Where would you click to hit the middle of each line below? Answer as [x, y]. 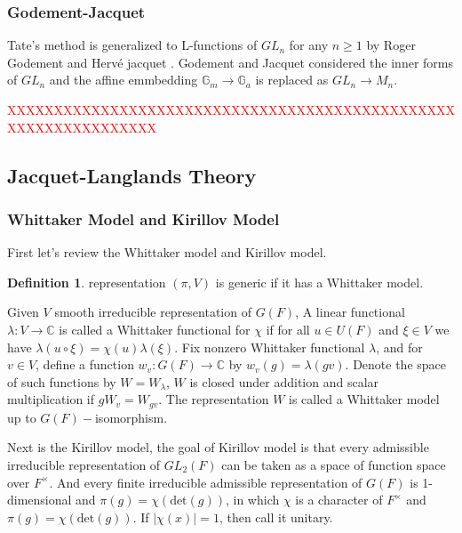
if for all [288, 329]
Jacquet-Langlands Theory [132, 175]
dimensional [40, 500]
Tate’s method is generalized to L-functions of [132, 45]
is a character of [339, 500]
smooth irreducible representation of [153, 312]
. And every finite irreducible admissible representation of [206, 482]
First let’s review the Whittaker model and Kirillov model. [167, 252]
